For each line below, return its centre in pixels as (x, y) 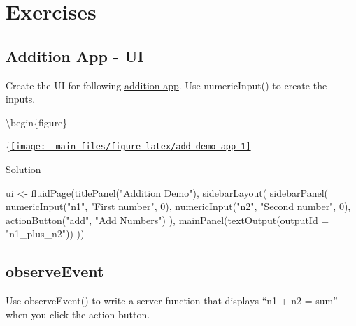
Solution (23, 169)
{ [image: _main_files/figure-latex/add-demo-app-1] (128, 146)
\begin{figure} (37, 122)
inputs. (21, 99)
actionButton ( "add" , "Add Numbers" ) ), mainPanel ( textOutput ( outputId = (168, 220)
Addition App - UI (75, 55)
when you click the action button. (78, 314)
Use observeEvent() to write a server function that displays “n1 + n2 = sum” (172, 301)
